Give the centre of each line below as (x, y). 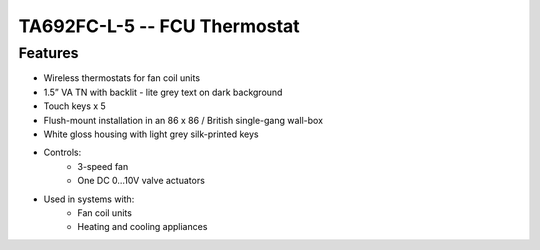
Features (48, 53)
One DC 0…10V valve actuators (141, 181)
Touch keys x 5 (75, 106)
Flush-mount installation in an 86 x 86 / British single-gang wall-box (183, 120)
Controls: (62, 152)
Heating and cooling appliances (142, 227)
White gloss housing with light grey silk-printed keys (151, 134)
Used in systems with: (89, 199)
